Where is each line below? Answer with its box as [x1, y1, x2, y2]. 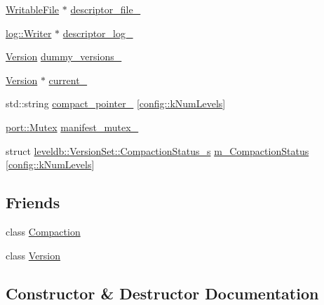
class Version [6, 248, 61, 262]
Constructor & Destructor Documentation [6, 282, 319, 304]
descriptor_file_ [70, 2, 141, 16]
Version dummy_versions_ [6, 49, 122, 64]
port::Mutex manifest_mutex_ [6, 119, 139, 134]
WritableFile [6, 2, 60, 16]
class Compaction [6, 224, 81, 238]
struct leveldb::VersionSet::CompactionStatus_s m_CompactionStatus [6, 143, 309, 158]
